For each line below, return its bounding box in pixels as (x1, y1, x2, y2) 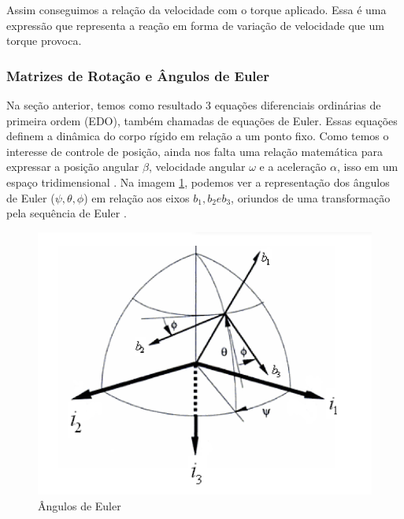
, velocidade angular (148, 158, 246, 175)
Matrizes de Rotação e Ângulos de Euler (6, 65, 269, 85)
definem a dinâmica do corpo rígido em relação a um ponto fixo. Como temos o (6, 128, 389, 144)
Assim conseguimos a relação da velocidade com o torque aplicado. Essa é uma (6, 2, 387, 17)
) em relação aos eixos (83, 189, 190, 206)
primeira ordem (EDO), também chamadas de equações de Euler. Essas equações (6, 112, 398, 128)
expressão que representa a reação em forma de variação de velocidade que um (6, 17, 384, 33)
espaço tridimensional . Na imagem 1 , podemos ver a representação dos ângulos (6, 173, 390, 190)
